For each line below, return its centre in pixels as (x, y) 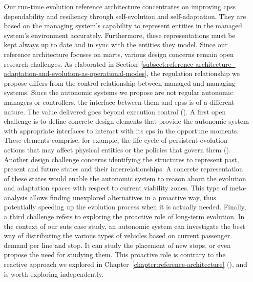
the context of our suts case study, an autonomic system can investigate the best (125, 226)
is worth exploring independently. (54, 273)
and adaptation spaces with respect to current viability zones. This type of (116, 188)
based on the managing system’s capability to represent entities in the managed (123, 26)
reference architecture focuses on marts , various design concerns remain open (119, 54)
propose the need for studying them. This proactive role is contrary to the (115, 254)
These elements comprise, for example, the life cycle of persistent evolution (116, 140)
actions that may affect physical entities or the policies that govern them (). (117, 149)
